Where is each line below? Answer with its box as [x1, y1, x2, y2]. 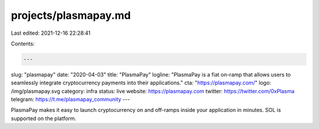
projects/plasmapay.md [11, 9, 131, 22]
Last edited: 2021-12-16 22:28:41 [11, 29, 91, 37]
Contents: [11, 40, 35, 47]
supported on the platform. [11, 115, 77, 122]
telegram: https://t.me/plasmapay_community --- [11, 96, 130, 103]
